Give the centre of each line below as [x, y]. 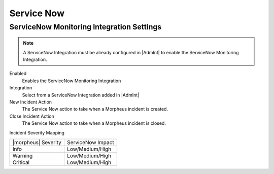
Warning [23, 156]
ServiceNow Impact [90, 142]
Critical [21, 162]
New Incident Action [31, 102]
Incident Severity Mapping [37, 132]
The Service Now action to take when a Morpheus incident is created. [95, 109]
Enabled [18, 74]
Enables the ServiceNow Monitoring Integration [72, 81]
